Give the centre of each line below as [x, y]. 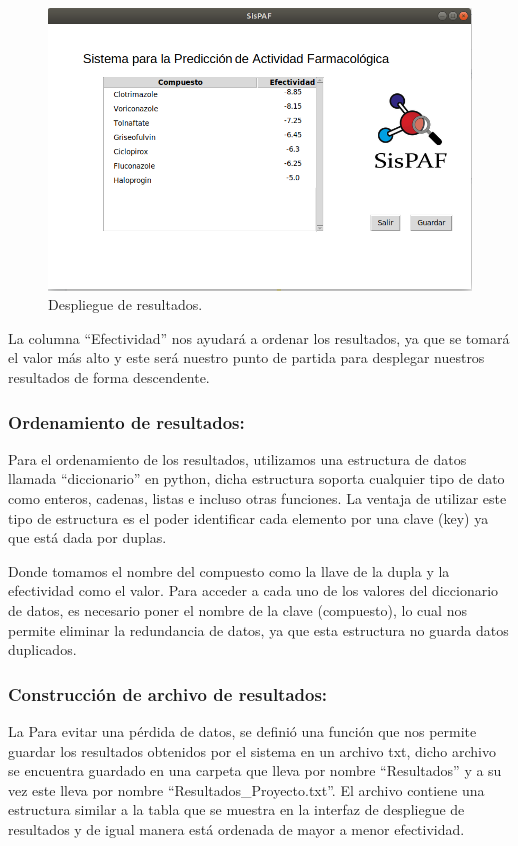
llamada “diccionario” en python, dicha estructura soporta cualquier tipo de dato [256, 478]
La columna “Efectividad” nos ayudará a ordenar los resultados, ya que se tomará [259, 337]
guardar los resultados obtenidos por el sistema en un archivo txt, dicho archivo [252, 750]
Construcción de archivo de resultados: [168, 693]
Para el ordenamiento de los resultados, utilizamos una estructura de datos [237, 458]
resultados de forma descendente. [109, 377]
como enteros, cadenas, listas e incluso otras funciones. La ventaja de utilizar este [257, 498]
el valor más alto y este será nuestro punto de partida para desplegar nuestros [246, 357]
